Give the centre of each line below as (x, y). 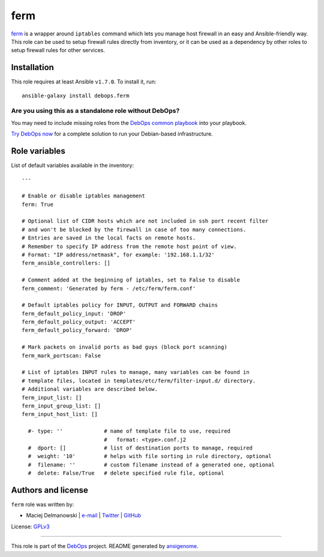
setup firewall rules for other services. (58, 50)
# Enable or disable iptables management (83, 196)
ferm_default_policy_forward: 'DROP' (77, 330)
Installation (32, 68)
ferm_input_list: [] (52, 397)
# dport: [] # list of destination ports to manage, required (140, 448)
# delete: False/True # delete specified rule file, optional (126, 473)
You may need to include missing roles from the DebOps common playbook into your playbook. (129, 122)
